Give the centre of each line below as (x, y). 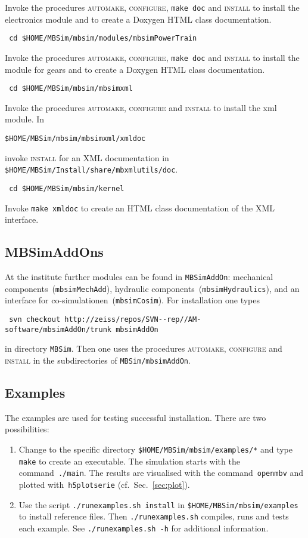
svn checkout (35, 319)
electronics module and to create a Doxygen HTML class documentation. (138, 19)
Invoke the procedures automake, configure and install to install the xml (141, 107)
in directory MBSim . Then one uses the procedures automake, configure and (144, 348)
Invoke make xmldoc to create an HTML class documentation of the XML (140, 207)
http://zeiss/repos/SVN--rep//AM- (133, 319)
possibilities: (27, 429)
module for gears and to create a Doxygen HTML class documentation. (135, 69)
